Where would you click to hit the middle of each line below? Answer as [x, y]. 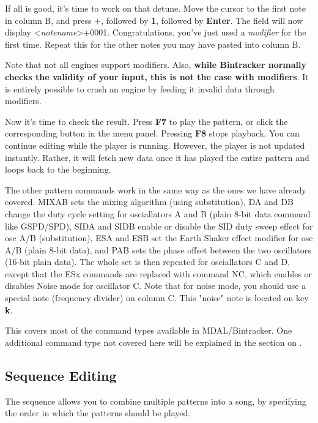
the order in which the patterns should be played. [98, 413]
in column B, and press [48, 20]
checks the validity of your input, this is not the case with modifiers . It [157, 76]
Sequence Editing [61, 375]
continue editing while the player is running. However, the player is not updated [155, 145]
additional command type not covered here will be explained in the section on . [153, 342]
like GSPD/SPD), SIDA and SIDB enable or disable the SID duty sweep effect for [159, 226]
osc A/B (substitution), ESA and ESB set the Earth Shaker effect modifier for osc [159, 238]
